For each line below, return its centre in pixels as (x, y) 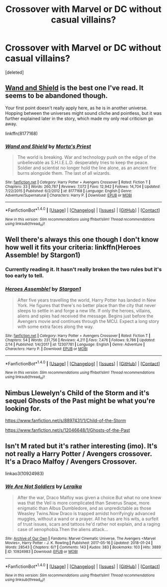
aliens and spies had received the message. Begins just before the (85, 316)
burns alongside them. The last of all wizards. (64, 173)
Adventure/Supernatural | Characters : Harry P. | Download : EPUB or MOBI (69, 196)
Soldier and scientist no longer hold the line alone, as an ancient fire (87, 168)
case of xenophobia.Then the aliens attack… (63, 529)
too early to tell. (25, 276)
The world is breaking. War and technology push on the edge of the (87, 157)
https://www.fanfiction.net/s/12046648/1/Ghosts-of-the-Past (68, 430)
